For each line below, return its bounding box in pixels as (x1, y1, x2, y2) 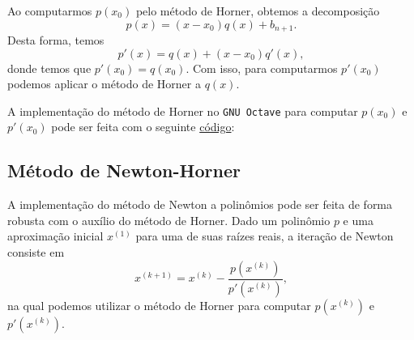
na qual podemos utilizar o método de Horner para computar (7, 296, 311, 313)
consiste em (7, 244, 65, 261)
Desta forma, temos (7, 32, 105, 49)
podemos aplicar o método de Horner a (7, 75, 201, 92)
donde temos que (7, 59, 92, 76)
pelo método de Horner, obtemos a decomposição (135, 2, 380, 19)
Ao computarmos (7, 2, 92, 19)
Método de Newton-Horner (7, 158, 241, 183)
